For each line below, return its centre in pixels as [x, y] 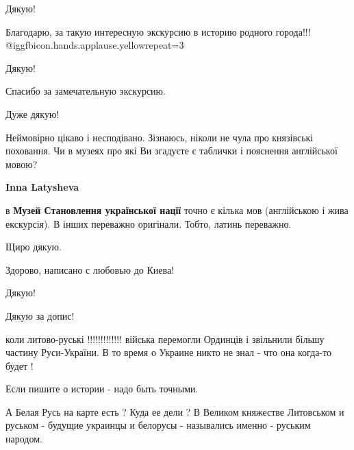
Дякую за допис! [40, 315]
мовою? [22, 164]
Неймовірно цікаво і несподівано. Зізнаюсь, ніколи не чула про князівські [160, 137]
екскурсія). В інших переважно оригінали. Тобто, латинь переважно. [149, 223]
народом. [24, 439]
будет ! [20, 365]
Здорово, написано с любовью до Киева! [90, 269]
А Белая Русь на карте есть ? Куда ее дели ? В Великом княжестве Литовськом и [175, 411]
